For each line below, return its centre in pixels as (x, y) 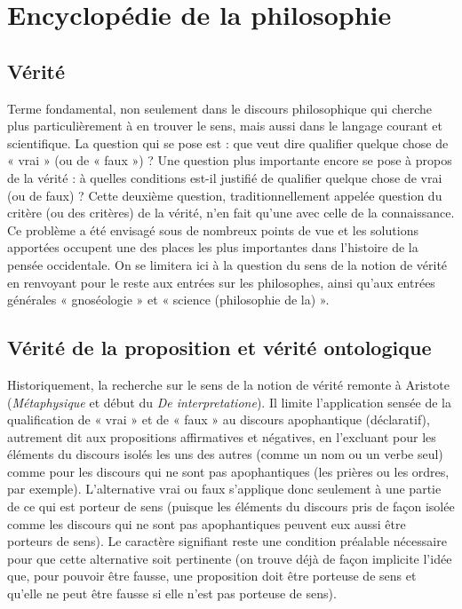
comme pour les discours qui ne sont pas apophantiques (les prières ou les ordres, (228, 471)
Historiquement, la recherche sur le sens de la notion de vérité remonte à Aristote (228, 384)
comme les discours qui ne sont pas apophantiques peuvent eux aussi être (207, 523)
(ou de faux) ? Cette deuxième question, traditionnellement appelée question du (225, 195)
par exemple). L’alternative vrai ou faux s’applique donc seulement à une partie (224, 489)
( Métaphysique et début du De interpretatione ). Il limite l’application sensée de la (229, 402)
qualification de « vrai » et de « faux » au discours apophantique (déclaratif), (219, 419)
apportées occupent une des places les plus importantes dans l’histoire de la (213, 247)
